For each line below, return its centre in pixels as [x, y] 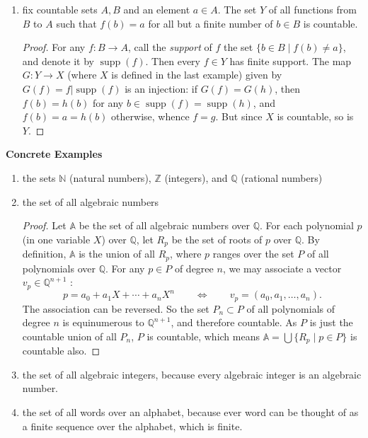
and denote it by [58, 60]
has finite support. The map [291, 60]
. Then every [173, 60]
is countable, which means [203, 336]
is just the [331, 322]
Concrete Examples [54, 154]
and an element [157, 9]
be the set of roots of [217, 239]
